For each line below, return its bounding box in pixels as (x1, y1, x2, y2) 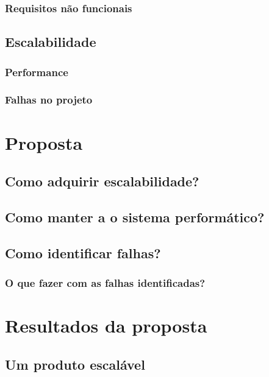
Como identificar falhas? (5, 243, 161, 262)
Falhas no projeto (5, 92, 93, 107)
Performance (5, 64, 68, 79)
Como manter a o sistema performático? (5, 207, 265, 226)
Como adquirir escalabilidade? (5, 172, 199, 191)
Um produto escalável (5, 354, 145, 373)
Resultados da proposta (5, 313, 207, 338)
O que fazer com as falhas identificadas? (5, 275, 206, 290)
